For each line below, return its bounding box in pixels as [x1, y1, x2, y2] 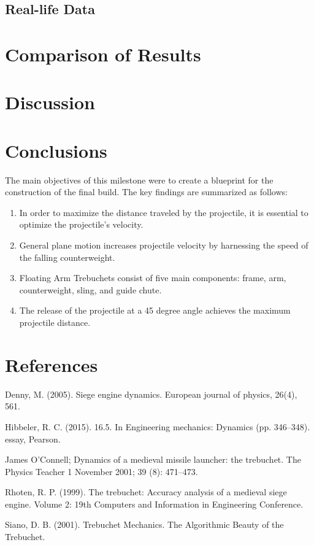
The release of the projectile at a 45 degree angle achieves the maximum [19, 304, 291, 317]
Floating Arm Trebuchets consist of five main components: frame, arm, [19, 271, 286, 284]
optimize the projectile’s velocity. [19, 218, 144, 231]
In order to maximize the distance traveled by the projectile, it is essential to [19, 206, 308, 218]
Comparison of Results [5, 41, 201, 66]
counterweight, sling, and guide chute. [19, 283, 162, 296]
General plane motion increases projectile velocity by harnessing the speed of [19, 239, 308, 252]
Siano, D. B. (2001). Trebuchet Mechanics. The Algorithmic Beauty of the [5, 518, 284, 531]
